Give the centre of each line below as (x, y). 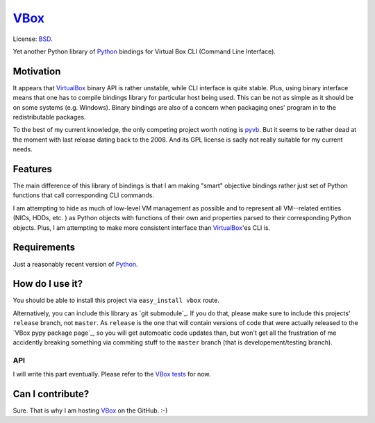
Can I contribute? (51, 393)
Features (32, 169)
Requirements (44, 248)
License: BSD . (33, 39)
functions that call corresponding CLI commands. (84, 195)
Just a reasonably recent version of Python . (75, 264)
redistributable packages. (49, 117)
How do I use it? (48, 284)
